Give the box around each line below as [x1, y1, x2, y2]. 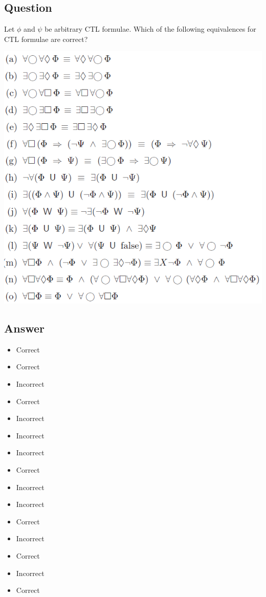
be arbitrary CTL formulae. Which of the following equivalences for [45, 24, 256, 34]
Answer [4, 320, 45, 336]
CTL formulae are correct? [4, 33, 88, 44]
